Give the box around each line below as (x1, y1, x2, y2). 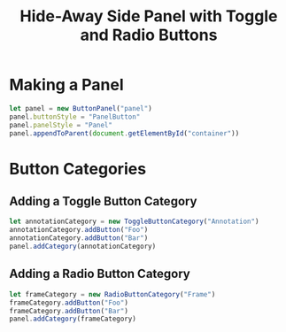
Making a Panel (9, 75, 124, 95)
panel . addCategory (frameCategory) (9, 314, 137, 324)
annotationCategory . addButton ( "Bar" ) (9, 234, 149, 243)
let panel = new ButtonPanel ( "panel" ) (9, 104, 152, 112)
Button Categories (9, 158, 147, 179)
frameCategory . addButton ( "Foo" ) (9, 298, 128, 307)
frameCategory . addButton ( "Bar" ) (9, 306, 128, 315)
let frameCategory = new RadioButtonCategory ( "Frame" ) (9, 290, 216, 298)
